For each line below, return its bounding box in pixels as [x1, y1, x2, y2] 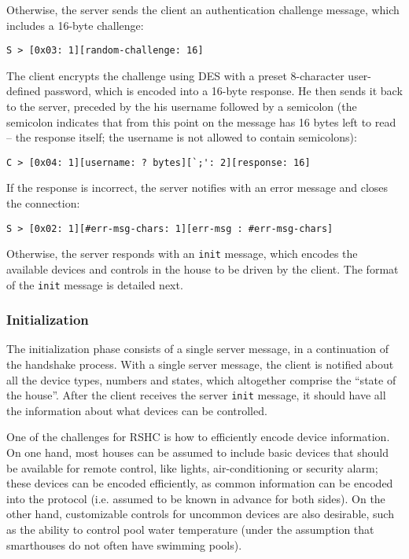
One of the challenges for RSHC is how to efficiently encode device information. [6, 428, 390, 445]
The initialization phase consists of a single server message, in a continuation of [6, 340, 389, 357]
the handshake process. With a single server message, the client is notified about [6, 356, 394, 373]
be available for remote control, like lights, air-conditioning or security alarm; [6, 459, 378, 476]
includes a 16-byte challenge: [6, 17, 144, 33]
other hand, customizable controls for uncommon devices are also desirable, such [6, 506, 394, 522]
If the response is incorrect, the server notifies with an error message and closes [6, 179, 389, 196]
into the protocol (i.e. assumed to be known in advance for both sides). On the [6, 490, 385, 506]
